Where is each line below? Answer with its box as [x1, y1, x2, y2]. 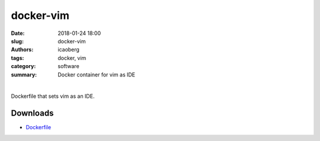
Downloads [11, 108, 54, 118]
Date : [11, 30, 25, 37]
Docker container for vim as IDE [57, 71, 136, 78]
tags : [11, 54, 24, 62]
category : [11, 63, 36, 70]
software [57, 63, 79, 70]
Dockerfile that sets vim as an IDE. [11, 92, 95, 100]
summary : [11, 71, 37, 78]
